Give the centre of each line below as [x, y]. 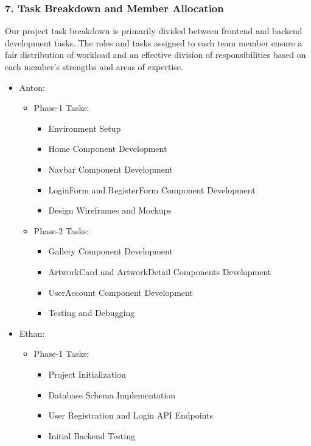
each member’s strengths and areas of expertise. [94, 67]
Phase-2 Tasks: [61, 230]
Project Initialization [87, 374]
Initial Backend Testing [92, 435]
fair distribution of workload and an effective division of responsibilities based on [155, 55]
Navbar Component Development [110, 169]
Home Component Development [108, 149]
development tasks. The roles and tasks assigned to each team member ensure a [154, 42]
